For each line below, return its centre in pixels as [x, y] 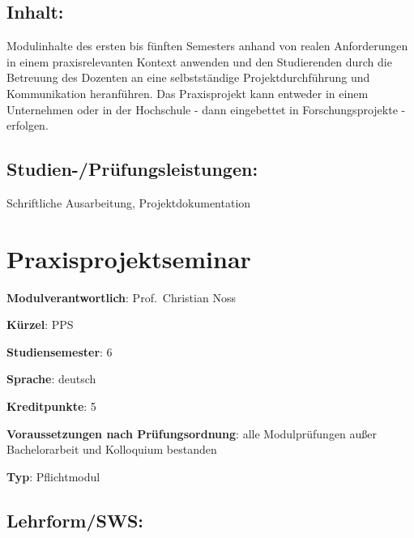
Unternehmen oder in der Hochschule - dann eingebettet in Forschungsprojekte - [206, 109]
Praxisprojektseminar [129, 258]
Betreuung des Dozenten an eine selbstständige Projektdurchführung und [188, 77]
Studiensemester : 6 [60, 351]
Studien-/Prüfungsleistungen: [132, 169]
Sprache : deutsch [51, 379]
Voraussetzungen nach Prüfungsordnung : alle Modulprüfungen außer [192, 433]
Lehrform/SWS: [75, 520]
